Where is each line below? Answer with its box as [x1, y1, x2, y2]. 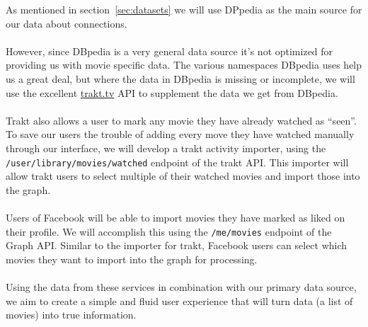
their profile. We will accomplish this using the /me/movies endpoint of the [6, 224, 332, 239]
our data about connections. [6, 16, 127, 30]
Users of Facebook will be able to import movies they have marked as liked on [6, 210, 345, 224]
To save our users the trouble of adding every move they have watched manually [6, 127, 355, 142]
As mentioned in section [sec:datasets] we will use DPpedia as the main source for [6, 2, 362, 16]
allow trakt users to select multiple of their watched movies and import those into [6, 168, 360, 183]
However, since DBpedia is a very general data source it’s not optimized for [6, 43, 333, 58]
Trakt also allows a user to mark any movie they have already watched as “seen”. [6, 113, 357, 127]
